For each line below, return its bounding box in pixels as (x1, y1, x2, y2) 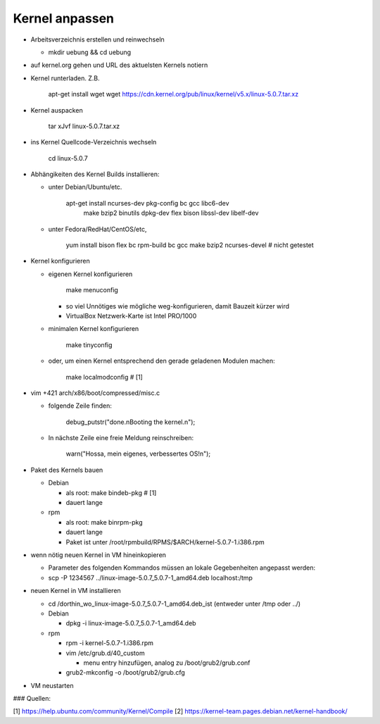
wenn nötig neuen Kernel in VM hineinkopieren (30, 551, 167, 559)
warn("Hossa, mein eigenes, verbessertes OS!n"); (65, 449, 211, 458)
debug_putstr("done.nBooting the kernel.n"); (65, 418, 196, 426)
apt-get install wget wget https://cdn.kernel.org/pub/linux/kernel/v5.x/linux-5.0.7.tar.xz (48, 90, 299, 99)
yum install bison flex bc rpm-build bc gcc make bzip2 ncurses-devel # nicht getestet (65, 241, 315, 249)
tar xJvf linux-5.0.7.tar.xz (48, 122, 120, 130)
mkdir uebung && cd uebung (48, 48, 132, 56)
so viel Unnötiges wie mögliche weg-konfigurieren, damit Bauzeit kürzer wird (65, 301, 290, 310)
